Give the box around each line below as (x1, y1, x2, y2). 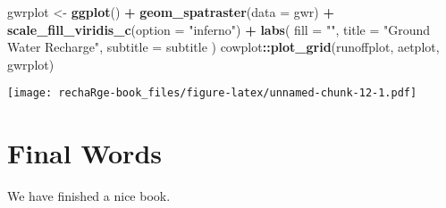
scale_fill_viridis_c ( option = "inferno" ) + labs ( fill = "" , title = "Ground (7, 20, 431, 38)
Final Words (7, 135, 162, 171)
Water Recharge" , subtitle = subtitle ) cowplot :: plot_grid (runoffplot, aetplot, (7, 37, 440, 56)
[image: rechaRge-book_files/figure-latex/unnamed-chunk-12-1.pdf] (7, 87, 417, 100)
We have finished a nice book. (7, 187, 171, 205)
